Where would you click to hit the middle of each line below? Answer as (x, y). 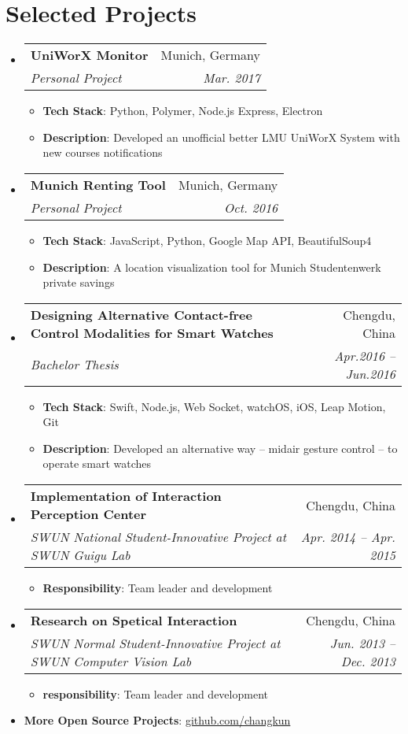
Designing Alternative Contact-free (141, 314)
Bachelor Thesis (74, 365)
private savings (79, 282)
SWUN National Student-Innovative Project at (158, 537)
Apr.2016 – (365, 355)
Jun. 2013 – (362, 643)
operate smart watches (97, 463)
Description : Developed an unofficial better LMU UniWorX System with (221, 137)
